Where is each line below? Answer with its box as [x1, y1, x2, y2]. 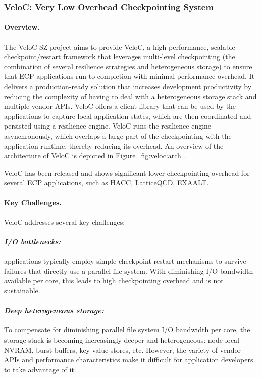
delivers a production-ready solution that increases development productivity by [4, 81, 252, 92]
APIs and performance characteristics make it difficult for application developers [4, 354, 253, 365]
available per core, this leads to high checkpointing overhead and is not [4, 275, 224, 286]
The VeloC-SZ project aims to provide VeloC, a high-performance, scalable [4, 41, 235, 52]
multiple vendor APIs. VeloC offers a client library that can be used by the [4, 101, 236, 111]
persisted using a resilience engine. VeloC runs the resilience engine [4, 120, 212, 131]
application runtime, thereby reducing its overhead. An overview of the [4, 140, 224, 151]
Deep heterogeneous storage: [4, 305, 104, 316]
